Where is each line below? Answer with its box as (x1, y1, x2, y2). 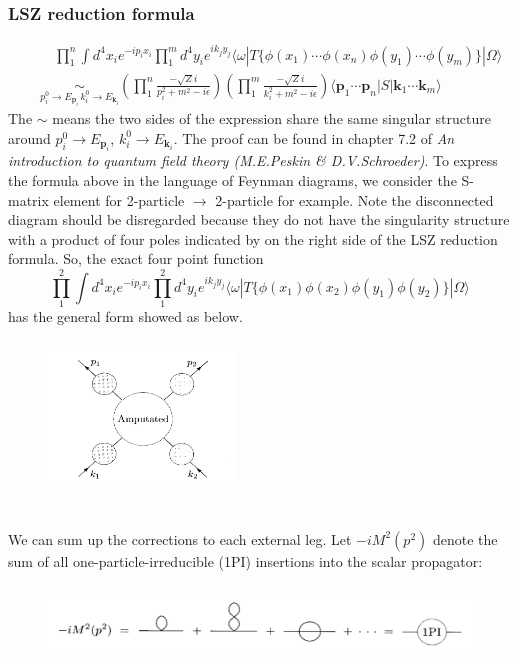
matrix (8, 189, 49, 210)
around (8, 127, 51, 148)
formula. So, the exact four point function (8, 248, 264, 269)
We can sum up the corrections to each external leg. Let (8, 528, 352, 549)
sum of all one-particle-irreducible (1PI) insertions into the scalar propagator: (8, 550, 483, 571)
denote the (432, 528, 498, 549)
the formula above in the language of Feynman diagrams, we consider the (8, 169, 457, 190)
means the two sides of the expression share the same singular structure (52, 108, 491, 129)
